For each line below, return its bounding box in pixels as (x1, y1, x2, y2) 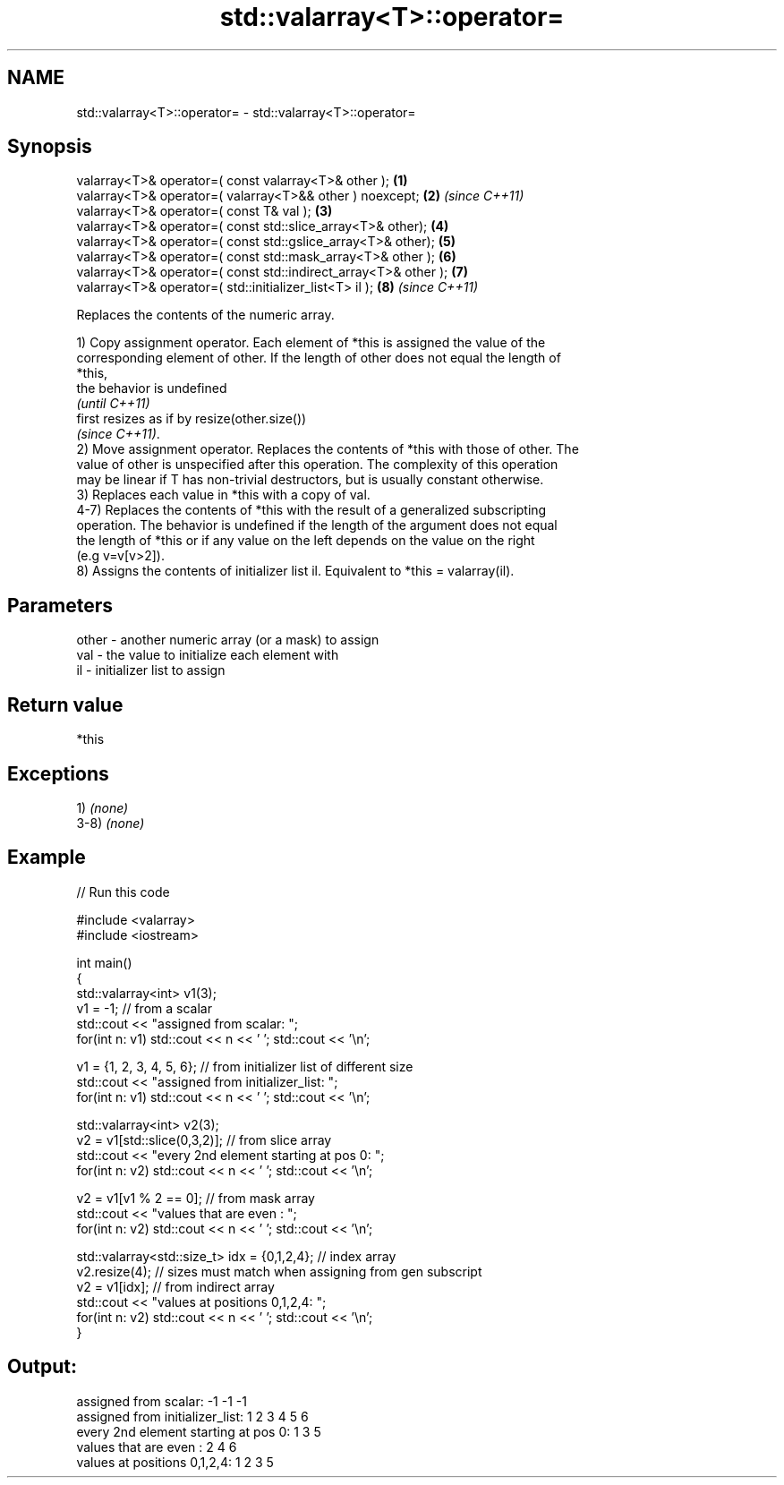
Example (7, 846, 86, 869)
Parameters (7, 593, 113, 617)
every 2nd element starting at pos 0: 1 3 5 (76, 1423, 321, 1439)
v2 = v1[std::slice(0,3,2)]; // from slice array (76, 1131, 332, 1148)
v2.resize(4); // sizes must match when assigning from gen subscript (76, 1263, 482, 1279)
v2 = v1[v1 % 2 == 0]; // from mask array (76, 1190, 315, 1206)
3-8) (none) (76, 815, 145, 831)
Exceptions (7, 762, 109, 785)
